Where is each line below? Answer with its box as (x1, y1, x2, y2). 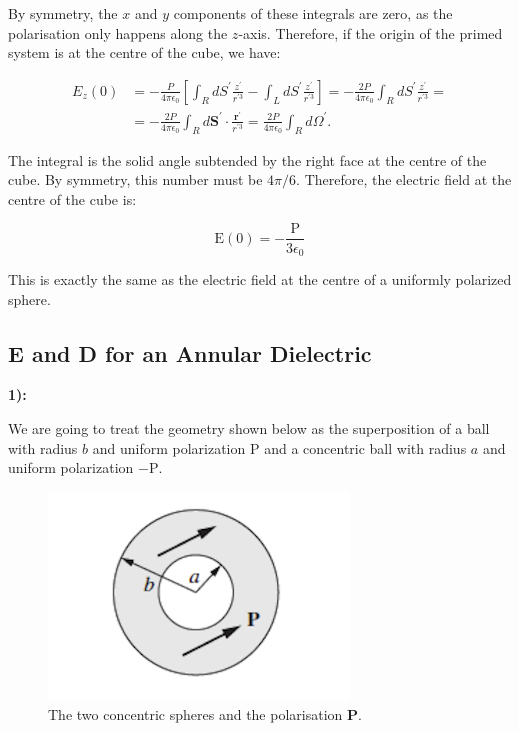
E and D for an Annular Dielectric (8, 337, 372, 368)
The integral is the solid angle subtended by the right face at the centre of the (8, 149, 487, 170)
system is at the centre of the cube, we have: (8, 42, 281, 63)
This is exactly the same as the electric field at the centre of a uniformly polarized (8, 269, 512, 289)
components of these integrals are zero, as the (173, 3, 453, 23)
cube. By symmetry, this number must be (8, 169, 263, 190)
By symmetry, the (8, 3, 118, 23)
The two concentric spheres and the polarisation (48, 704, 343, 725)
